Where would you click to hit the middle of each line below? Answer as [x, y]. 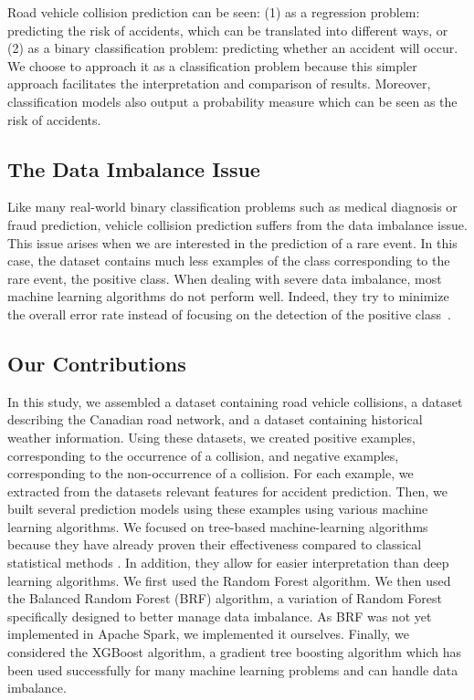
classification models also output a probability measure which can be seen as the [232, 101]
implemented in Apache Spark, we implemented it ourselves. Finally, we [208, 634]
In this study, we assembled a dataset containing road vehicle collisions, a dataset [235, 401]
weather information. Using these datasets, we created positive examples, [211, 437]
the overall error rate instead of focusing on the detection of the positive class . [229, 313]
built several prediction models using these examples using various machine [218, 509]
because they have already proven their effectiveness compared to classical [215, 544]
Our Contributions [97, 363]
